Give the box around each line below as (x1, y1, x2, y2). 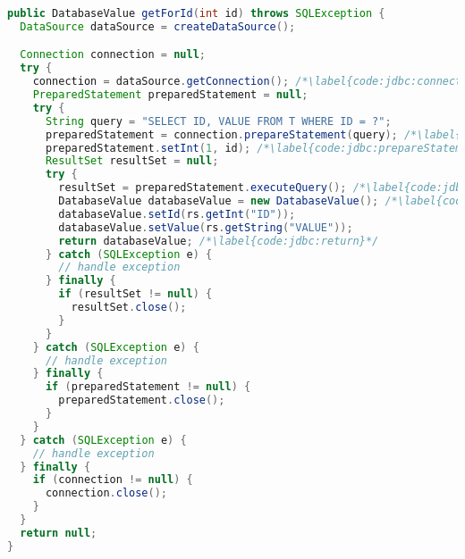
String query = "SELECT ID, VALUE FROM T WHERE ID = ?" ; (45, 114, 392, 128)
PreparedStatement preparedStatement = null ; (32, 88, 309, 102)
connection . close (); (45, 487, 167, 500)
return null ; (20, 526, 97, 539)
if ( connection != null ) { (32, 473, 193, 487)
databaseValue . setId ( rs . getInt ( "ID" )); (58, 207, 296, 221)
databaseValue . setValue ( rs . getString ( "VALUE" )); (58, 221, 353, 234)
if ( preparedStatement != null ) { (45, 380, 251, 394)
